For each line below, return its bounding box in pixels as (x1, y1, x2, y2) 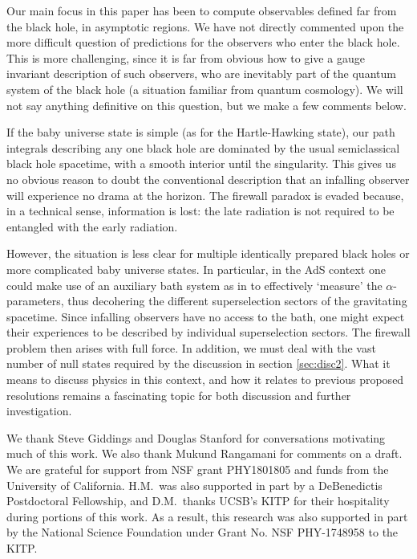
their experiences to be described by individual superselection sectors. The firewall (6, 324, 411, 341)
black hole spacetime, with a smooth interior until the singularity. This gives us (6, 155, 396, 172)
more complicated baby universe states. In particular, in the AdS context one (6, 260, 386, 277)
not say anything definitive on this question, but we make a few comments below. (6, 96, 407, 113)
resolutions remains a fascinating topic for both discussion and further (6, 386, 351, 403)
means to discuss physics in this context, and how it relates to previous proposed (6, 371, 404, 388)
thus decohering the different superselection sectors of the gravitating (67, 292, 407, 309)
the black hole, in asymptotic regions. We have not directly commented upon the (6, 18, 404, 35)
